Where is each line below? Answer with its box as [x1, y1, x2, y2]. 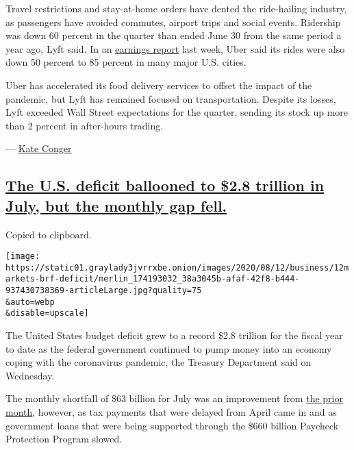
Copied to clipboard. [5, 227, 92, 241]
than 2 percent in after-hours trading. [5, 118, 164, 132]
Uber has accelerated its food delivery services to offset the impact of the [5, 77, 312, 92]
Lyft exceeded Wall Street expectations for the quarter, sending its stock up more [5, 105, 349, 119]
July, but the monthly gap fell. [5, 195, 227, 216]
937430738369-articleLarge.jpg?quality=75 [5, 286, 202, 296]
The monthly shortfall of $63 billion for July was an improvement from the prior [5, 391, 343, 405]
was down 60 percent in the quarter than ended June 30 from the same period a [5, 28, 342, 42]
